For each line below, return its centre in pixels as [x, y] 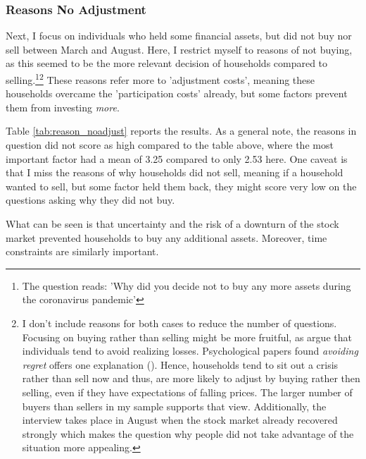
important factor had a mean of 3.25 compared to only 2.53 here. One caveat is [177, 158]
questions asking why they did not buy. [90, 200]
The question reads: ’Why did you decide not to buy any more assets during [187, 285]
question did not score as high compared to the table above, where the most [170, 145]
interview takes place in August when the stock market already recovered [180, 420]
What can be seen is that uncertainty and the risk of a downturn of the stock [172, 224]
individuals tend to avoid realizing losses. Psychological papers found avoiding [190, 351]
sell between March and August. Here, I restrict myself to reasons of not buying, [179, 49]
